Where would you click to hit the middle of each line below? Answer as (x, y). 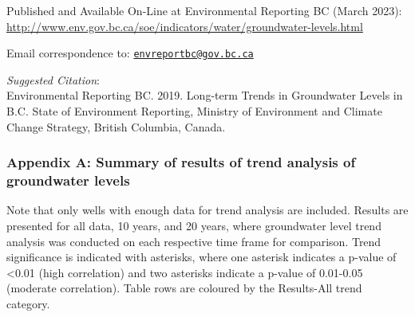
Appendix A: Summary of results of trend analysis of (181, 162)
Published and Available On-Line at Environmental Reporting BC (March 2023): (204, 10)
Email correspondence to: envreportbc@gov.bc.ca (130, 53)
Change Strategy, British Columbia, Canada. (116, 126)
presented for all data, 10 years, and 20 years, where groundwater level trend (194, 225)
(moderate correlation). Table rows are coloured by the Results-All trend (184, 288)
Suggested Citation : (53, 79)
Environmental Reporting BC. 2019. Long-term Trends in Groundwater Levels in (205, 95)
